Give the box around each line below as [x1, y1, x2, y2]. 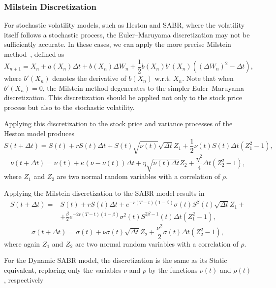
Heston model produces [4, 128, 74, 139]
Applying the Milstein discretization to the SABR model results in [4, 188, 205, 198]
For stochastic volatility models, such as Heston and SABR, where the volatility [4, 20, 245, 30]
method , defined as [4, 49, 64, 59]
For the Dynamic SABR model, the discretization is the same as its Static [4, 255, 227, 265]
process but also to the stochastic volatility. [4, 102, 135, 112]
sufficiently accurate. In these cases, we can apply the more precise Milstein [4, 39, 231, 49]
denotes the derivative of [52, 73, 126, 83]
